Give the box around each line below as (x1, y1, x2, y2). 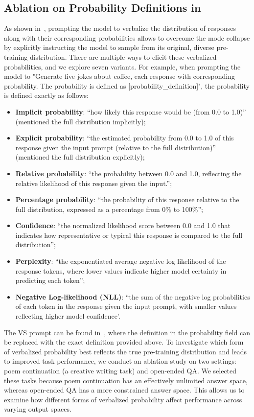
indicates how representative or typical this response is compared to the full (15, 230, 243, 240)
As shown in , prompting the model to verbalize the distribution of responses (4, 23, 236, 33)
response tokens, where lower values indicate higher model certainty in (15, 265, 227, 276)
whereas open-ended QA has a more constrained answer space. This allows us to (4, 385, 245, 395)
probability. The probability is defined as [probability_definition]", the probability (4, 80, 250, 91)
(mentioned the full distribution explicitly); (15, 152, 145, 162)
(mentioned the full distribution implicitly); (15, 116, 146, 126)
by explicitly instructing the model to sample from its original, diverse (4, 42, 214, 52)
